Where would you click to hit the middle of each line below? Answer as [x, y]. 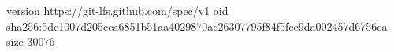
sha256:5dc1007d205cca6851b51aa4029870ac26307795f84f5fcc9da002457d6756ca [197, 26]
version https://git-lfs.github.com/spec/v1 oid [117, 10]
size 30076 [31, 41]
